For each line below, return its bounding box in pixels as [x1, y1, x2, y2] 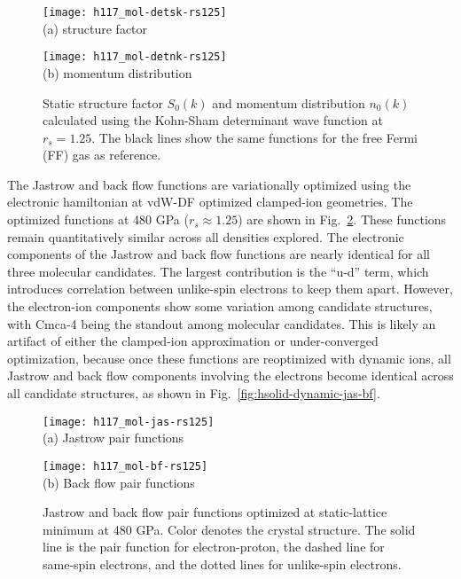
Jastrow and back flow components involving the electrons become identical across [7, 366, 454, 385]
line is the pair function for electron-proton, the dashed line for [43, 537, 385, 556]
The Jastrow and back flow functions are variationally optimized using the [7, 175, 411, 193]
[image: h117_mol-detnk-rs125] [43, 51, 227, 64]
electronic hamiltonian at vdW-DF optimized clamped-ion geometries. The [7, 192, 413, 211]
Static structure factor [43, 93, 163, 112]
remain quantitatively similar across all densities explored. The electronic [7, 227, 404, 246]
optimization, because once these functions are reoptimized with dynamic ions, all [7, 348, 451, 367]
